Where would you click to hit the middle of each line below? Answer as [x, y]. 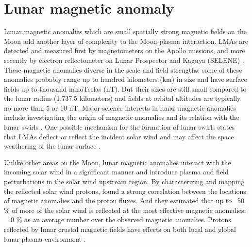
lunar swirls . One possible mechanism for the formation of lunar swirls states [119, 127]
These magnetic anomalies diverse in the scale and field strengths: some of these [123, 69]
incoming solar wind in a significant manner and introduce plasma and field [116, 172]
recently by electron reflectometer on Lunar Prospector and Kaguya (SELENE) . [124, 60]
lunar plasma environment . [45, 238]
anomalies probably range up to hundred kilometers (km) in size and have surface [126, 79]
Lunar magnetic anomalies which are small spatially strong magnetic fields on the [126, 31]
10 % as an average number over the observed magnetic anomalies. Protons [119, 219]
